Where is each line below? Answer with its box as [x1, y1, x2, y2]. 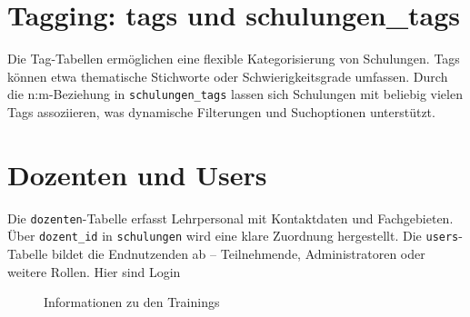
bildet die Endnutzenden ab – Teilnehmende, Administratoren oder [51, 244, 425, 263]
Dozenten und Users [7, 155, 267, 193]
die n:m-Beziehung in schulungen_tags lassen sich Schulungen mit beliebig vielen [7, 84, 463, 104]
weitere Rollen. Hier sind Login [7, 262, 181, 281]
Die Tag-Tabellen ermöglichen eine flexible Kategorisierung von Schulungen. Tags [7, 49, 460, 68]
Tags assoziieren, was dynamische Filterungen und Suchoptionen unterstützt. [7, 102, 435, 121]
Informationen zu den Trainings [44, 292, 220, 312]
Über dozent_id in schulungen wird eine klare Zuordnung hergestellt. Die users [7, 226, 459, 245]
